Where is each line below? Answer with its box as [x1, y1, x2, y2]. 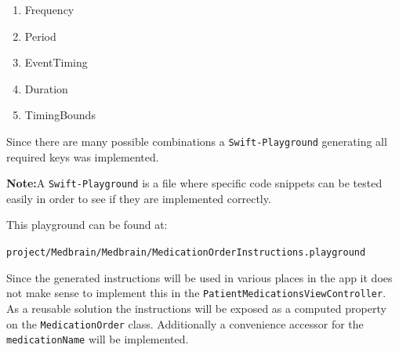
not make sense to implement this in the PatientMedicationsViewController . [6, 285, 386, 301]
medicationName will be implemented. [6, 331, 189, 347]
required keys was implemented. [6, 148, 159, 165]
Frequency [24, 2, 74, 17]
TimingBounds [24, 107, 96, 123]
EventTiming [24, 54, 88, 71]
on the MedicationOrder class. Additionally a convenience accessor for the [6, 315, 364, 332]
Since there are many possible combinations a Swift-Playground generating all [6, 132, 387, 149]
